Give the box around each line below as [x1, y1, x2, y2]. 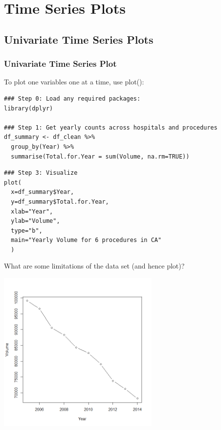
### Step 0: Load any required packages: [4, 95, 141, 102]
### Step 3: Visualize [4, 169, 78, 177]
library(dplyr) [4, 105, 53, 112]
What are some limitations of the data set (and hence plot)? [4, 261, 185, 271]
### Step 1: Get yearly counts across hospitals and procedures [4, 124, 218, 131]
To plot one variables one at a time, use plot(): [4, 77, 144, 87]
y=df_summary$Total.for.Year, [11, 198, 109, 205]
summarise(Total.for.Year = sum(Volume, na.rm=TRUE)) [11, 153, 190, 160]
